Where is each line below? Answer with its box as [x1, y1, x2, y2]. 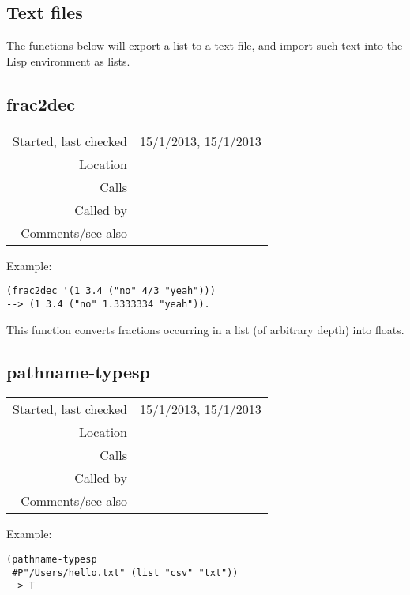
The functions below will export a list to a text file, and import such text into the [6, 37, 403, 54]
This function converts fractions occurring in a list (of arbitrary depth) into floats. [6, 321, 404, 337]
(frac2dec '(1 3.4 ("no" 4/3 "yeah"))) [6, 285, 216, 297]
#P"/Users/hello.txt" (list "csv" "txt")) [12, 567, 239, 578]
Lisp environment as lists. [6, 52, 130, 69]
